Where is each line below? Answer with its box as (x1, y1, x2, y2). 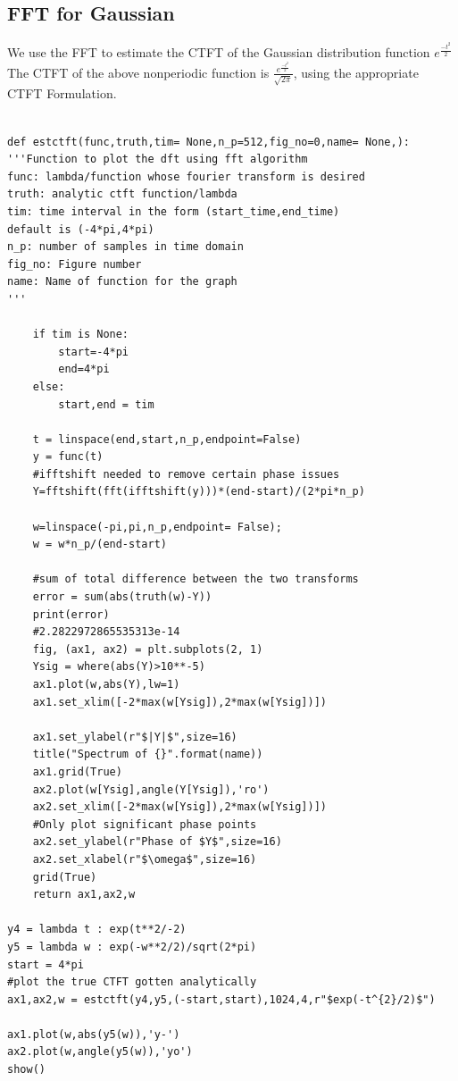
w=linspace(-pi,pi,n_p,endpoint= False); (32, 520, 282, 533)
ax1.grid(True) (32, 765, 122, 778)
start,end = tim (58, 398, 154, 411)
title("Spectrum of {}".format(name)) (32, 748, 263, 761)
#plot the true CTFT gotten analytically (7, 976, 257, 989)
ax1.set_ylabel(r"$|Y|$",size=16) (32, 730, 237, 743)
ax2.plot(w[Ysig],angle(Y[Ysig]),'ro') (32, 783, 270, 796)
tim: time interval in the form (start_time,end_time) (7, 205, 340, 218)
